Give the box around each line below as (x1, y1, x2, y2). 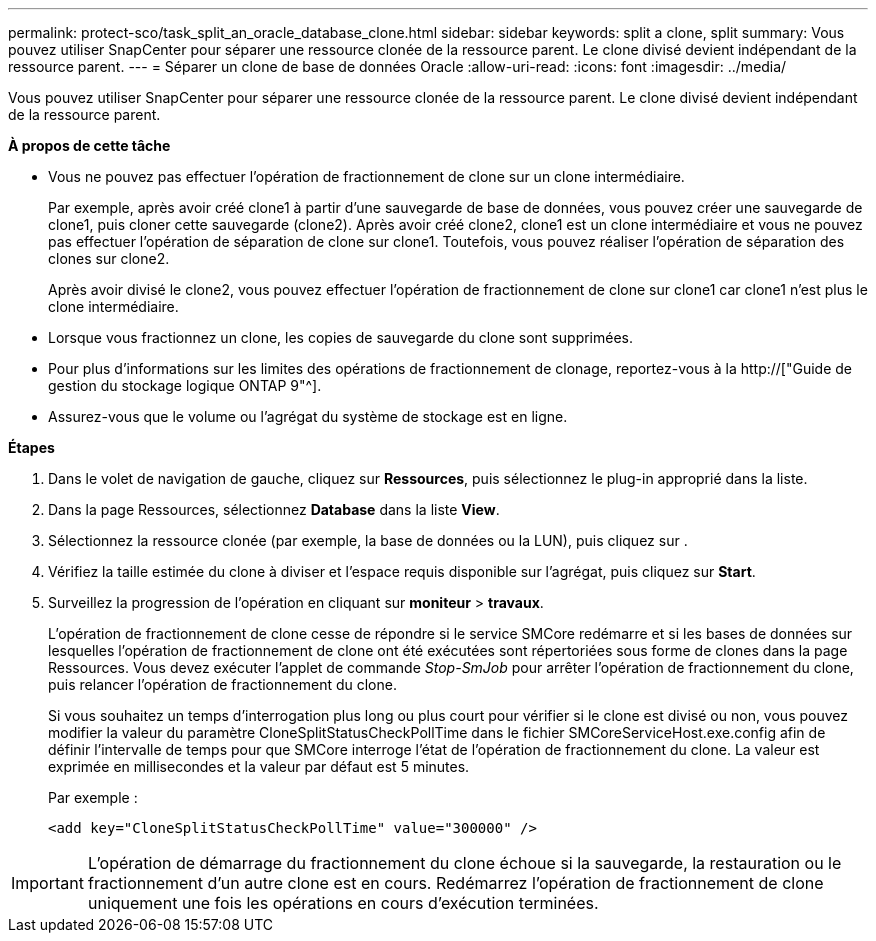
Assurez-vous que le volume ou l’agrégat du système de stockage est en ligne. (48, 408, 568, 425)
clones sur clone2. (48, 250, 170, 267)
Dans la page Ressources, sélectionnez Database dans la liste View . (48, 501, 500, 518)
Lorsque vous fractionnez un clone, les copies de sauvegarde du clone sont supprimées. (48, 329, 634, 346)
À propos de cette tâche (8, 137, 171, 154)
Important (11, 873, 84, 893)
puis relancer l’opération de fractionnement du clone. (48, 676, 397, 693)
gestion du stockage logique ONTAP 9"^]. (48, 377, 322, 394)
